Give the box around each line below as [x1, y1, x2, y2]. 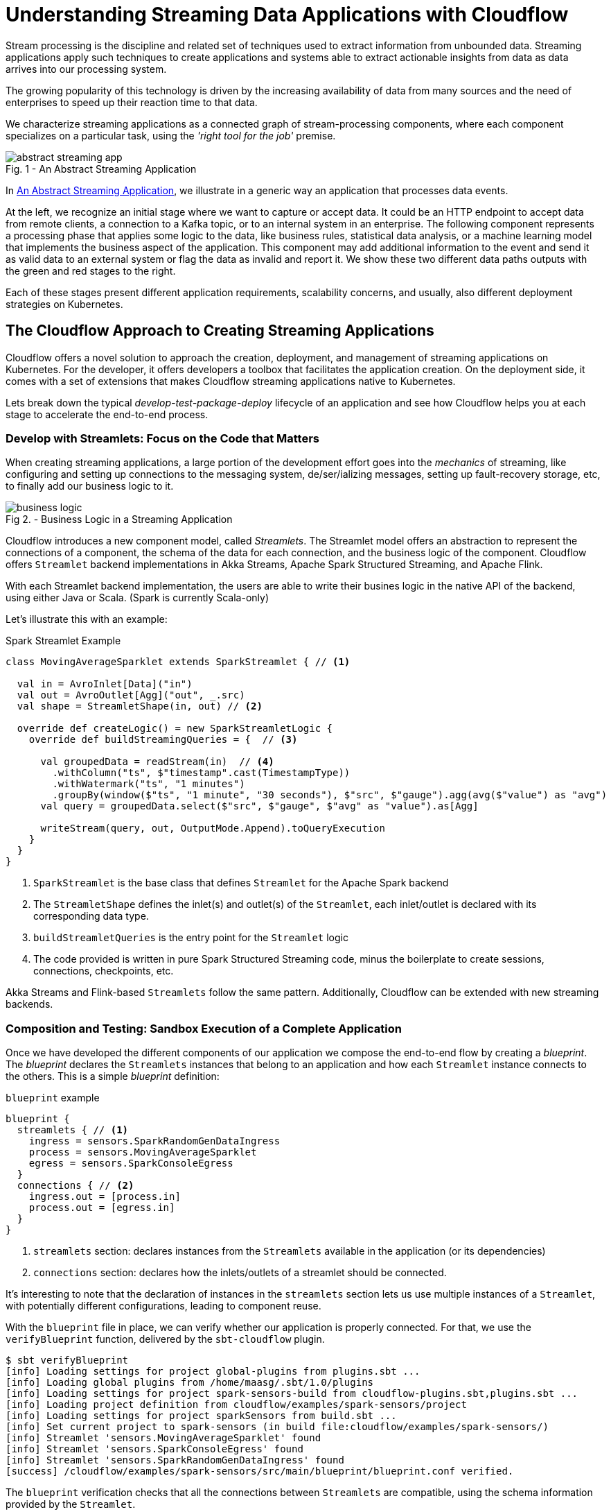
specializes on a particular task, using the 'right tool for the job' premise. [6, 129, 336, 141]
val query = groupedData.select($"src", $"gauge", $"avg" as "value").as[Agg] [40, 800, 479, 812]
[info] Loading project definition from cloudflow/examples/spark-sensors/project [6, 1399, 467, 1411]
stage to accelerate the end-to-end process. [6, 408, 209, 420]
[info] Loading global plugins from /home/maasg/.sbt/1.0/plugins [6, 1377, 374, 1389]
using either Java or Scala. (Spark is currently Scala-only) [6, 592, 269, 604]
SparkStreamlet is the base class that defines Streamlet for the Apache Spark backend [33, 877, 449, 889]
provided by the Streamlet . [6, 1498, 136, 1511]
